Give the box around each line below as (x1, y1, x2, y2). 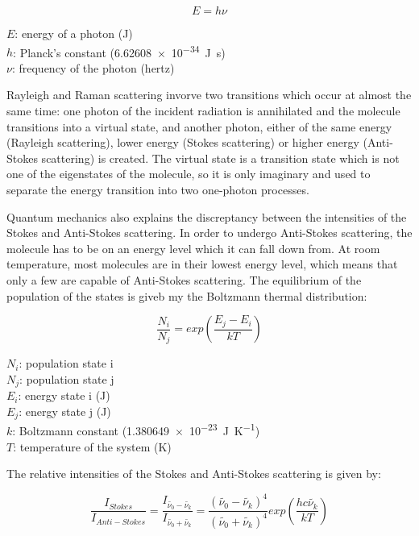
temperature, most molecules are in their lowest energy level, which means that (6, 256, 398, 272)
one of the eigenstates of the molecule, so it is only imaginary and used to (6, 165, 371, 182)
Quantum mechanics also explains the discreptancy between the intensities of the (6, 208, 407, 225)
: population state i (19, 355, 114, 372)
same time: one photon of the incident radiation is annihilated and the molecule (6, 102, 400, 119)
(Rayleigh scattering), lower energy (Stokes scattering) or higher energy (6, 134, 359, 151)
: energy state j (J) (19, 402, 111, 419)
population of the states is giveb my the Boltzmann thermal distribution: (6, 287, 367, 304)
